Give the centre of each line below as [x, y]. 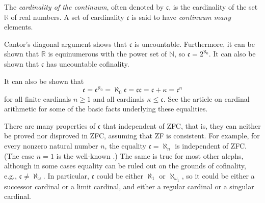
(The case [19, 155]
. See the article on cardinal [206, 98]
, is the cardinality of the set [213, 7]
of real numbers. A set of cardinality [68, 17]
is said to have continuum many [181, 17]
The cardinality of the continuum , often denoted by [84, 7]
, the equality [125, 146]
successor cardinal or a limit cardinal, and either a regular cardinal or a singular [129, 186]
